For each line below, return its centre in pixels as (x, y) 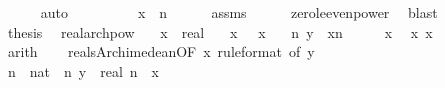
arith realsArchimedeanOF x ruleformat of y (161, 51)
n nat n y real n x (83, 70)
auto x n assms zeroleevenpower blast (239, 12)
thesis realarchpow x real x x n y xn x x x (220, 31)
